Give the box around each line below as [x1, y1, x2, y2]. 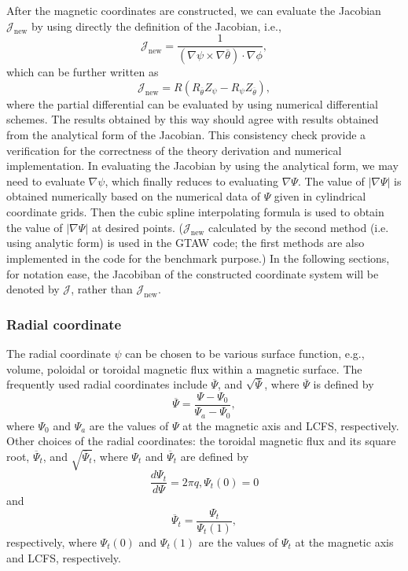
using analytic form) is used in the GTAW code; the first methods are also [6, 234, 365, 251]
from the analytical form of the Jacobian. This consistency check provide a [6, 127, 366, 143]
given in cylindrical [274, 188, 366, 204]
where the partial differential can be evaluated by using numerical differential [6, 95, 378, 112]
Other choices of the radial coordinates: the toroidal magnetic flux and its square [6, 433, 396, 449]
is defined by [313, 376, 374, 392]
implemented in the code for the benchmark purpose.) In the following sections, [6, 250, 390, 267]
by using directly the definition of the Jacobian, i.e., [31, 17, 281, 34]
